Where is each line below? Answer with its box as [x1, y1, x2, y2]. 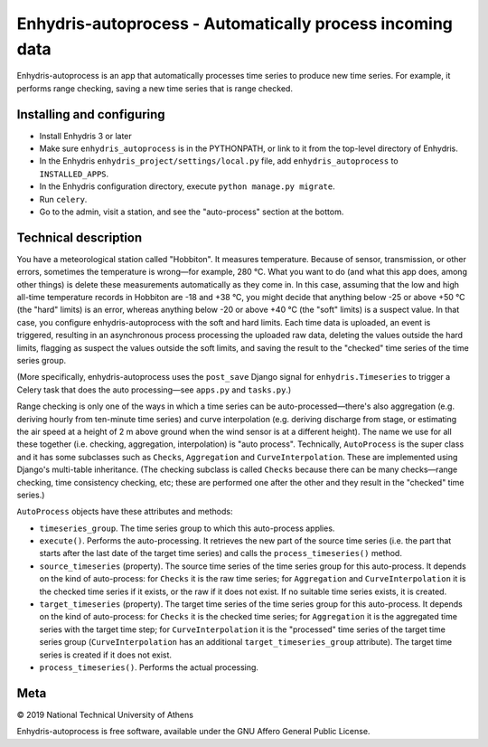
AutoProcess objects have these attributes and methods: [16, 506, 234, 517]
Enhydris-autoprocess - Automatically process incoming [16, 14, 454, 33]
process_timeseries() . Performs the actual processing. [39, 662, 259, 673]
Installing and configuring [16, 107, 166, 122]
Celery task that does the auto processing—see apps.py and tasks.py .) [16, 384, 292, 395]
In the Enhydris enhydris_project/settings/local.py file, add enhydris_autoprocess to [39, 156, 399, 166]
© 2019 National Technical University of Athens [16, 709, 194, 720]
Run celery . [39, 194, 88, 204]
